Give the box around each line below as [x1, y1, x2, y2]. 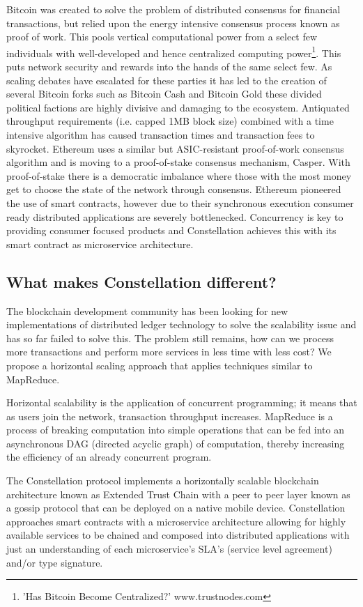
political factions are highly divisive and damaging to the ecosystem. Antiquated [6, 100, 350, 114]
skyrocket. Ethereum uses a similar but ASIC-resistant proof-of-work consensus [6, 141, 344, 155]
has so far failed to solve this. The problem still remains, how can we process [6, 330, 334, 345]
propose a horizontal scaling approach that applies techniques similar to [6, 358, 313, 372]
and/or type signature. [6, 555, 103, 569]
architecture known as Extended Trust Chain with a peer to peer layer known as [6, 486, 350, 501]
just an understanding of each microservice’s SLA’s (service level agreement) [6, 541, 332, 556]
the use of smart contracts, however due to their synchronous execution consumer [6, 195, 354, 210]
